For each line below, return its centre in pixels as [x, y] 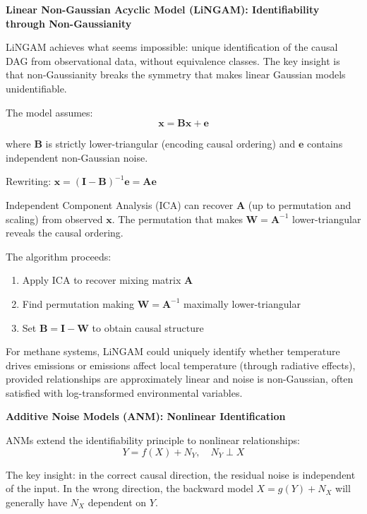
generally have [37, 502]
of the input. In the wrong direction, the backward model [130, 488]
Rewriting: [29, 181]
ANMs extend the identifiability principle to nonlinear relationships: [153, 440]
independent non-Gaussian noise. [77, 157]
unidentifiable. [36, 88]
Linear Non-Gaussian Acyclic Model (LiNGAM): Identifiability [163, 9]
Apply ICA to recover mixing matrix [102, 280]
